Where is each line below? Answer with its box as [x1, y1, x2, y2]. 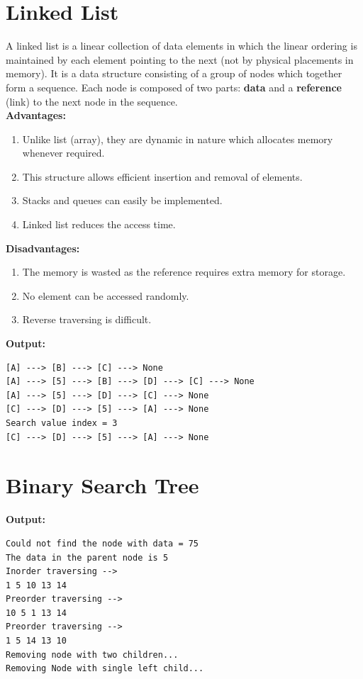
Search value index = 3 [6, 418, 118, 428]
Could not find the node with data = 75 [6, 538, 199, 549]
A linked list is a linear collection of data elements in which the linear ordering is [6, 38, 357, 53]
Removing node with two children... [6, 649, 179, 660]
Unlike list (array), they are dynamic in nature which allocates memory [22, 131, 333, 146]
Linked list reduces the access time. [22, 217, 176, 232]
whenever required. [22, 145, 105, 160]
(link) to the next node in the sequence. [6, 94, 178, 108]
